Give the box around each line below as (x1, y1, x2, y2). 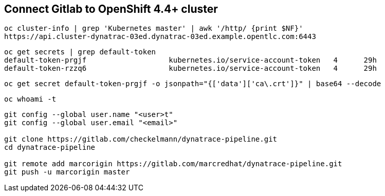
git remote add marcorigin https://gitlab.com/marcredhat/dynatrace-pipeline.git (4, 160, 342, 168)
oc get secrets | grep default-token (4, 48, 156, 56)
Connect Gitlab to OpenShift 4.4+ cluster (4, 3, 218, 15)
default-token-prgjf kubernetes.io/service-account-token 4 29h (4, 56, 377, 65)
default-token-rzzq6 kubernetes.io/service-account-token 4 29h (4, 64, 377, 73)
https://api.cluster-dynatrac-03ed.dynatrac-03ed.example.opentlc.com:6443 (4, 32, 316, 41)
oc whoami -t (4, 95, 57, 104)
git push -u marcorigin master (4, 168, 130, 177)
